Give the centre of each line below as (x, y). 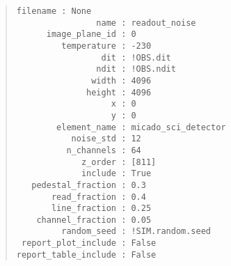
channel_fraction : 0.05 (94, 220)
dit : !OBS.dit (136, 57)
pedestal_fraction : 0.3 (89, 185)
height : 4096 (119, 92)
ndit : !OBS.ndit (136, 69)
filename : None (54, 11)
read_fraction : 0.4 (98, 197)
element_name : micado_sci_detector (141, 127)
